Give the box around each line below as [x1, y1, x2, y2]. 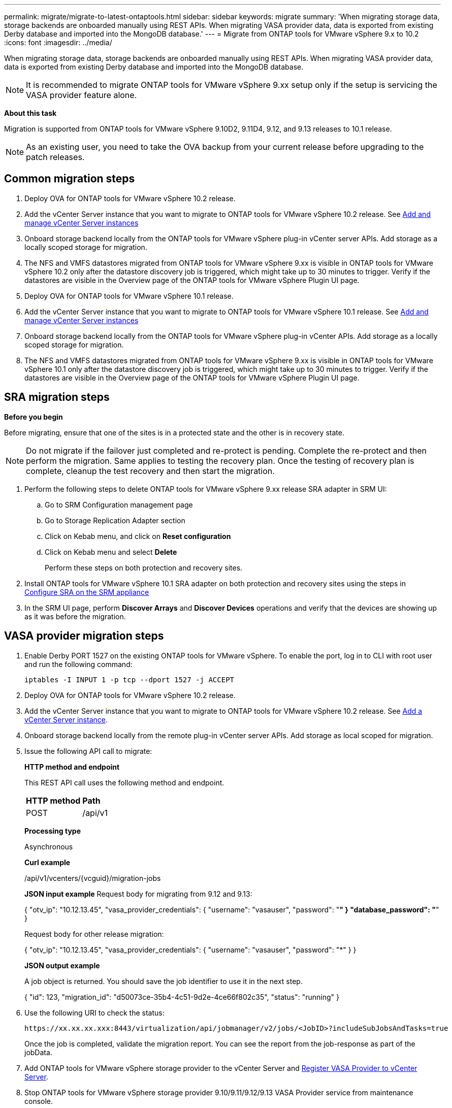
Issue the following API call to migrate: [24, 746, 152, 755]
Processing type [24, 826, 81, 835]
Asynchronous [24, 842, 73, 851]
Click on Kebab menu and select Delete [45, 547, 177, 556]
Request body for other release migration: [24, 929, 164, 938]
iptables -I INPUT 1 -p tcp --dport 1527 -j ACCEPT [24, 675, 235, 684]
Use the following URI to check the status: [24, 1008, 165, 1017]
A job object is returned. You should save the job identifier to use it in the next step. [24, 976, 303, 986]
